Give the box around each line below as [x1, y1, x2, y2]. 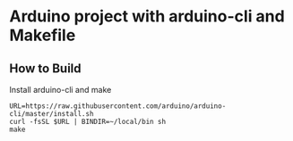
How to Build [9, 61, 82, 76]
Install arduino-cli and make [9, 85, 112, 95]
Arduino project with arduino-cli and [9, 6, 285, 27]
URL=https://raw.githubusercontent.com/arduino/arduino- [9, 102, 227, 111]
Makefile [9, 25, 76, 46]
